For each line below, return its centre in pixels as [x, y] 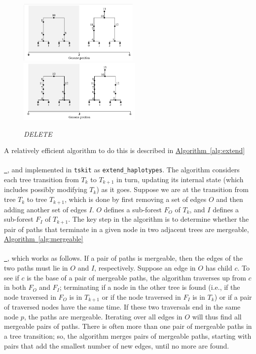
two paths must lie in [36, 267]
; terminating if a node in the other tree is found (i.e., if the [150, 287]
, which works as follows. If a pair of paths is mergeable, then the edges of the [125, 258]
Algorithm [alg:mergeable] [44, 239]
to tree [37, 199]
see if [12, 277]
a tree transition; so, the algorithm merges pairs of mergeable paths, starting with [128, 335]
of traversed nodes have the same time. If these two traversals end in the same [122, 307]
